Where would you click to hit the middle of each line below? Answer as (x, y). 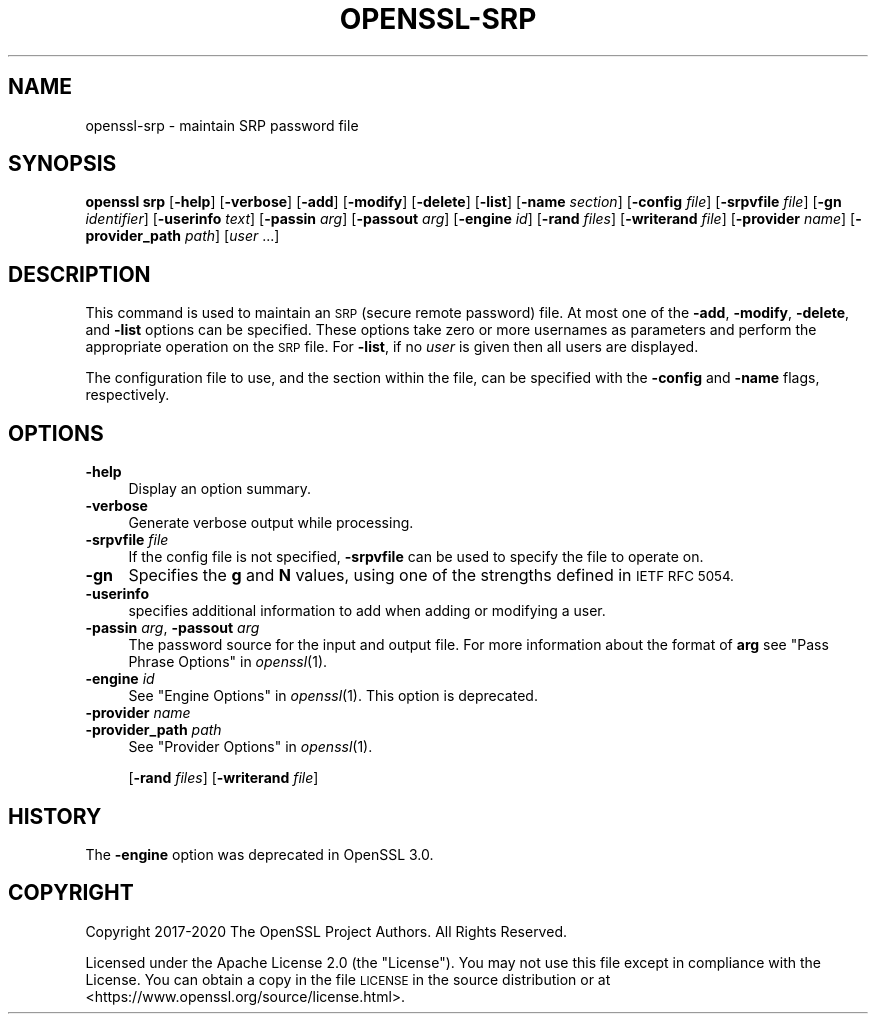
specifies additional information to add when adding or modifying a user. (367, 611)
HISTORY (55, 816)
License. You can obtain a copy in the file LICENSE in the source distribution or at (348, 979)
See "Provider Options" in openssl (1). (250, 747)
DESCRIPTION (79, 274)
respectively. (127, 395)
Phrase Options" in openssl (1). (228, 662)
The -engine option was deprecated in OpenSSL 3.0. (259, 854)
